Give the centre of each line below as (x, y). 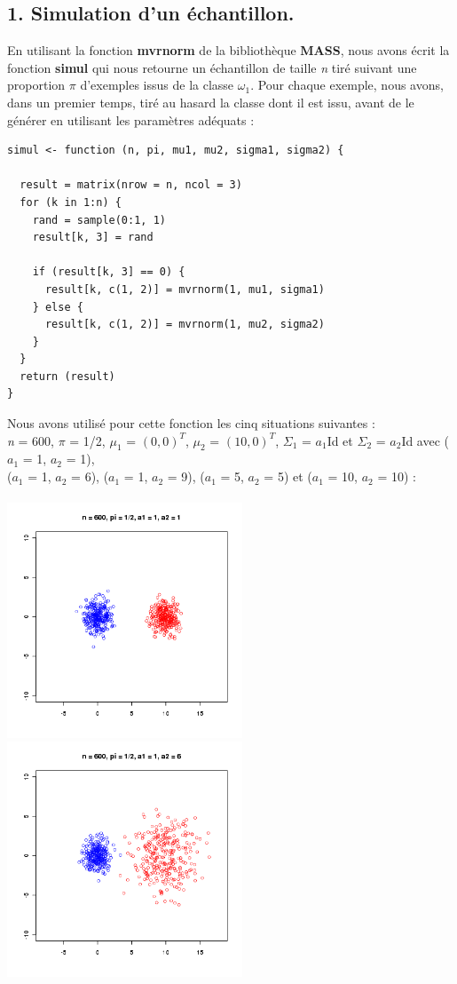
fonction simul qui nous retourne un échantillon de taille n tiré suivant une (212, 67)
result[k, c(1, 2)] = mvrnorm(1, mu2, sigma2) (185, 325)
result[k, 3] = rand (93, 238)
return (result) (67, 376)
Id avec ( (425, 440)
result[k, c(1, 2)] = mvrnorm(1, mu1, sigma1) (185, 289)
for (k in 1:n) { (71, 202)
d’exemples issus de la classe (157, 85)
